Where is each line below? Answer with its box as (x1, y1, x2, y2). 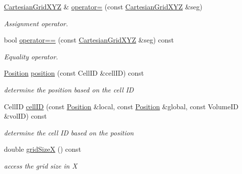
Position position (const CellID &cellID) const (4, 68, 144, 78)
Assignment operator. (4, 18, 68, 28)
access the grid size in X (4, 160, 78, 171)
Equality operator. (4, 51, 58, 61)
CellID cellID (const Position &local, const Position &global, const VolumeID (4, 101, 239, 111)
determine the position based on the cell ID (4, 84, 134, 94)
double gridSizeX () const (4, 144, 81, 154)
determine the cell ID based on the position (4, 127, 134, 137)
